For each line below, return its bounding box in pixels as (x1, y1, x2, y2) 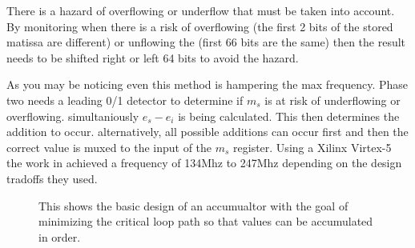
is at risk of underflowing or (264, 91, 401, 108)
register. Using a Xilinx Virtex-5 (233, 138, 392, 155)
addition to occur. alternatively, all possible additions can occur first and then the (6, 123, 409, 140)
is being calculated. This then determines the (178, 107, 400, 124)
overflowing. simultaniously (6, 107, 139, 124)
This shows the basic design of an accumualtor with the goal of (38, 197, 349, 214)
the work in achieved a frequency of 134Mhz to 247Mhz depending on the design (6, 154, 402, 171)
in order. (38, 228, 81, 245)
